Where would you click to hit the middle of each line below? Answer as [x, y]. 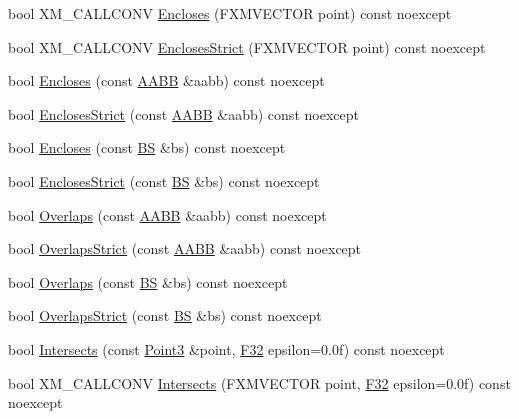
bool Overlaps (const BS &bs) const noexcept [148, 281]
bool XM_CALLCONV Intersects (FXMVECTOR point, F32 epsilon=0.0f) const [259, 382]
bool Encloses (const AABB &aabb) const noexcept [166, 80]
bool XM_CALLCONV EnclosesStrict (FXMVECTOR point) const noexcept [247, 46]
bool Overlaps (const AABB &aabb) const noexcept [167, 214]
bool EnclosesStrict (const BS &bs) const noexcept [164, 180]
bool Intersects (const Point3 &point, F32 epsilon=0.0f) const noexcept [226, 348]
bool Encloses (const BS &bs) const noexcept [147, 147]
